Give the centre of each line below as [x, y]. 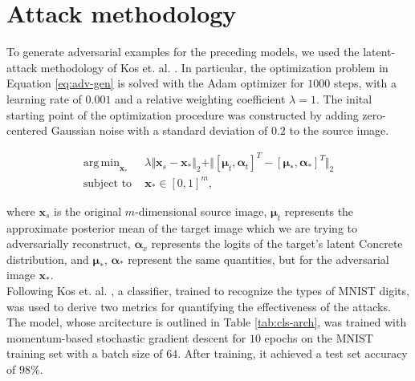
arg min [101, 163]
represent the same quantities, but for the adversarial [258, 259]
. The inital [344, 98]
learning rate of [44, 98]
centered [27, 130]
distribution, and [48, 259]
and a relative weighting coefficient [200, 98]
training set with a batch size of [85, 353]
